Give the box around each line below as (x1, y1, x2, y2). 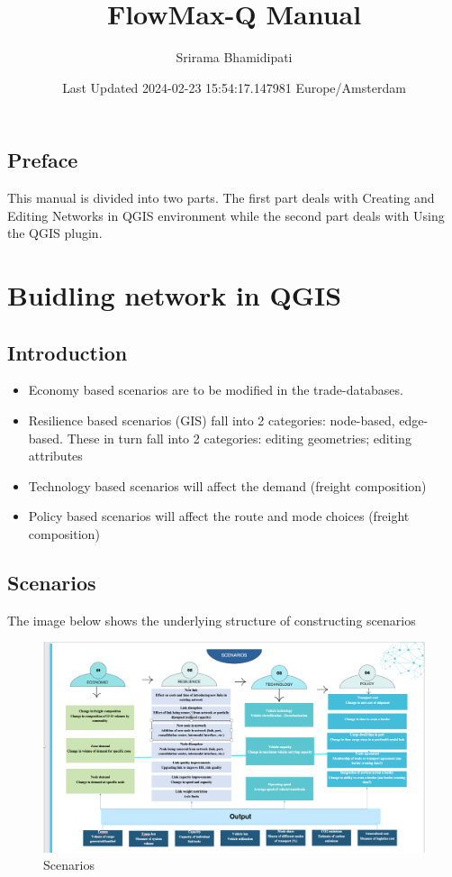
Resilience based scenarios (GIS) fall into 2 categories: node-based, (28, 411, 395, 430)
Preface (7, 146, 78, 174)
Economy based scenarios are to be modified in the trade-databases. (28, 380, 403, 399)
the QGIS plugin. (7, 224, 103, 242)
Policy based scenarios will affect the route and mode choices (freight (28, 507, 410, 525)
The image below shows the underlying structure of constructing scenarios (7, 610, 416, 629)
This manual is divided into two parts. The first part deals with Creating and (7, 188, 435, 207)
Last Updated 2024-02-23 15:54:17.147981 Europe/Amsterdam (62, 78, 406, 96)
